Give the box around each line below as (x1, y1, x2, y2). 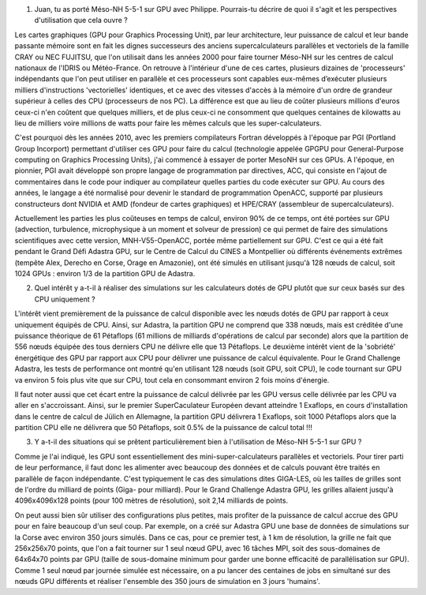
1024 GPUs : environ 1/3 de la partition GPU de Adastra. (14, 268, 196, 278)
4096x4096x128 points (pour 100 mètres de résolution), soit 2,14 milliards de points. (14, 496, 288, 505)
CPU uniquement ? (34, 294, 95, 304)
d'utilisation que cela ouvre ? (34, 16, 128, 25)
